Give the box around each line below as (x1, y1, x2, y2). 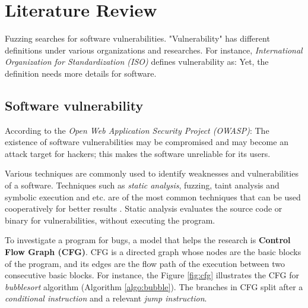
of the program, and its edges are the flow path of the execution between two (5, 257, 285, 269)
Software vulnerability (5, 96, 144, 114)
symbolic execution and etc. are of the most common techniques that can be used (5, 190, 301, 203)
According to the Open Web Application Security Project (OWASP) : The (5, 124, 269, 136)
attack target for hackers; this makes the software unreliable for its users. (5, 147, 271, 159)
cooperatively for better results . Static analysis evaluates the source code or (5, 202, 282, 215)
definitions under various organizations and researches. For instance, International (5, 43, 303, 56)
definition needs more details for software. (5, 67, 157, 79)
